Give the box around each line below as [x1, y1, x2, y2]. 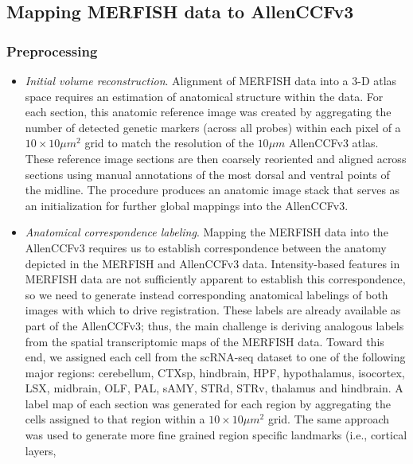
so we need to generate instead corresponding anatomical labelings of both [25, 286, 388, 302]
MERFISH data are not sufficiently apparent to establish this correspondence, [25, 271, 406, 287]
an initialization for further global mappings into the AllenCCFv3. [25, 197, 349, 213]
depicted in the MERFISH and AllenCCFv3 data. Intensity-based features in [25, 255, 400, 271]
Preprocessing [6, 41, 98, 60]
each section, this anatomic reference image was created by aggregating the [25, 103, 392, 120]
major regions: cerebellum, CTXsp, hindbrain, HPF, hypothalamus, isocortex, [25, 364, 405, 380]
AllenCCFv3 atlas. [289, 135, 379, 151]
